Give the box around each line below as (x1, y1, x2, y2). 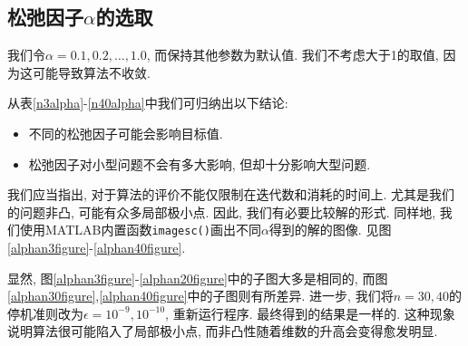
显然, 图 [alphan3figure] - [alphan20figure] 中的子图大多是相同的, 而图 (7, 268, 388, 287)
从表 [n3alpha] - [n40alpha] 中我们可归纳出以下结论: (7, 93, 288, 112)
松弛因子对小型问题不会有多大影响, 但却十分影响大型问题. (28, 154, 371, 173)
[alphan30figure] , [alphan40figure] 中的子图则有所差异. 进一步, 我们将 (7, 286, 394, 305)
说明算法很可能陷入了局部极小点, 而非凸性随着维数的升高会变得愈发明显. (7, 322, 438, 341)
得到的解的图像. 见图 (268, 220, 392, 239)
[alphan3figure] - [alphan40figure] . (7, 238, 186, 257)
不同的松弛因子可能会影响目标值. (28, 123, 223, 142)
